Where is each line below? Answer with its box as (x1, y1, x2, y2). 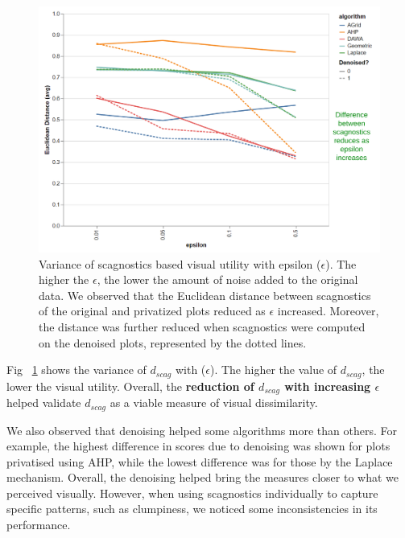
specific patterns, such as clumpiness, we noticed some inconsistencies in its (6, 500, 378, 517)
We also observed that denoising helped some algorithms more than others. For (6, 421, 398, 438)
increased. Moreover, (277, 302, 379, 319)
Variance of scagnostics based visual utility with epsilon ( (39, 255, 321, 272)
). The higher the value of (209, 361, 337, 378)
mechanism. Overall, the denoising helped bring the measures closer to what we (6, 469, 399, 486)
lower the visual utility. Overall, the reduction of (6, 377, 254, 394)
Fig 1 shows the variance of (6, 361, 147, 378)
